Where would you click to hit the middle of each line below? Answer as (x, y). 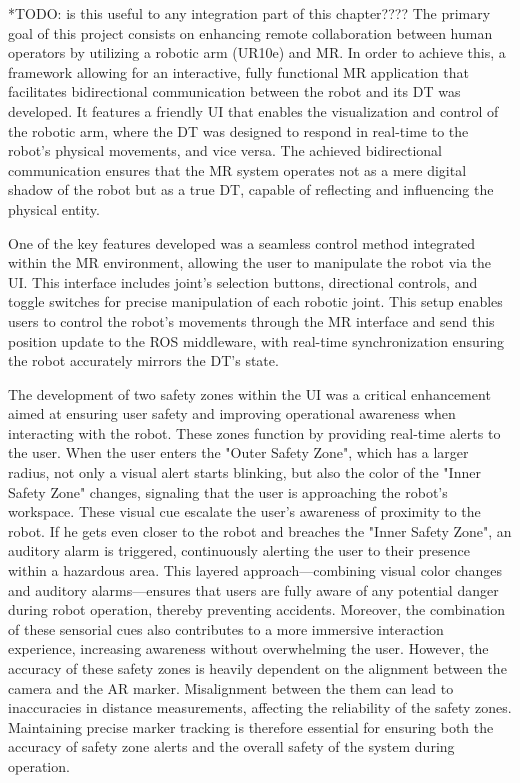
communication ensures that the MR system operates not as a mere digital (237, 169)
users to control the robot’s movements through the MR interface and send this (251, 320)
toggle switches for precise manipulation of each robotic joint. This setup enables (255, 301)
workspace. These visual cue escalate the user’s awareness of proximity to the (244, 511)
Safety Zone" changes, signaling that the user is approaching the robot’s (228, 491)
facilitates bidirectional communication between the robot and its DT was (234, 91)
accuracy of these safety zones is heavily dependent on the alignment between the (257, 668)
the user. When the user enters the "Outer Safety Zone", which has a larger (238, 452)
